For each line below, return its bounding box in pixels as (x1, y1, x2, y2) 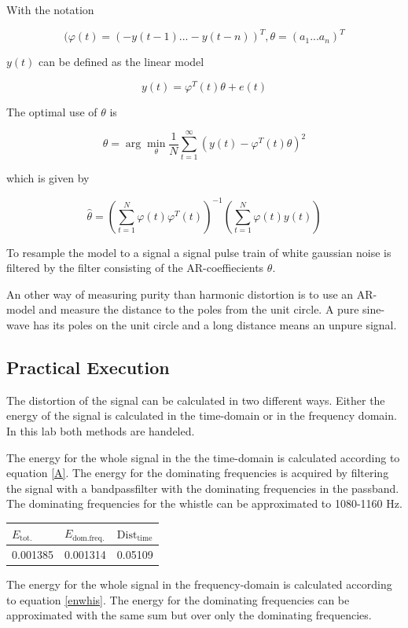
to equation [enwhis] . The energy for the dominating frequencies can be (6, 591, 350, 608)
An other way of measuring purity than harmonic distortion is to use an (6, 285, 354, 302)
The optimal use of (6, 103, 97, 119)
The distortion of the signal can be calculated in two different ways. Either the (6, 391, 385, 408)
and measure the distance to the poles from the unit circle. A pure (39, 301, 359, 318)
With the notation (6, 2, 94, 17)
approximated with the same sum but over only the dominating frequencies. (6, 607, 372, 623)
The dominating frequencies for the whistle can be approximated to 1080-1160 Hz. (6, 495, 402, 512)
